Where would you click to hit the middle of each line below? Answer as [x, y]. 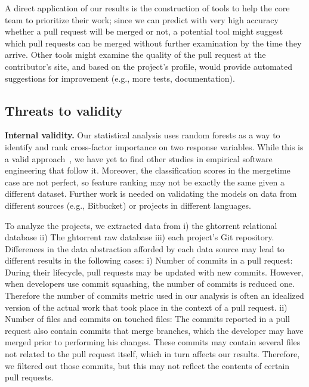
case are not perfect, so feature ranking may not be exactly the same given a [145, 182]
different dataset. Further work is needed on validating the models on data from [151, 194]
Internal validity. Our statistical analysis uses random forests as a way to [143, 135]
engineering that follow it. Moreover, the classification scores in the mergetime [148, 170]
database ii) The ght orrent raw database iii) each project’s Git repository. [140, 237]
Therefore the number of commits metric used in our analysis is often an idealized [154, 295]
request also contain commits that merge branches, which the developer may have [154, 330]
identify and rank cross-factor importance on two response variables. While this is [154, 146]
